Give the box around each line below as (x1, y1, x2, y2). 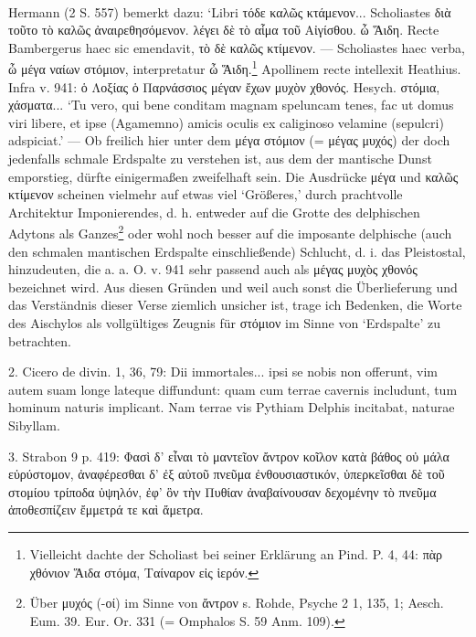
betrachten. (8, 331, 71, 350)
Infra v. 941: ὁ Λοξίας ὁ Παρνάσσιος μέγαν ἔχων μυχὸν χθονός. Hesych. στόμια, (8, 77, 440, 96)
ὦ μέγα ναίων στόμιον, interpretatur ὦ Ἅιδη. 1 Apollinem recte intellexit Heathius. (8, 57, 461, 79)
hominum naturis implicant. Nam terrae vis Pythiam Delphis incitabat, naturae (8, 398, 455, 417)
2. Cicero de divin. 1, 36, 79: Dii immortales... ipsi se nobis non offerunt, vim (8, 362, 439, 381)
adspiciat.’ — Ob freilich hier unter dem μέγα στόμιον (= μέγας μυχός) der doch (8, 131, 450, 150)
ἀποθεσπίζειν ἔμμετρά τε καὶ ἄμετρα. (8, 500, 204, 519)
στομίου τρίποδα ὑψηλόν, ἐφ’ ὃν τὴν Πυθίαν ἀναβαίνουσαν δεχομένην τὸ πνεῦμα (8, 482, 437, 501)
